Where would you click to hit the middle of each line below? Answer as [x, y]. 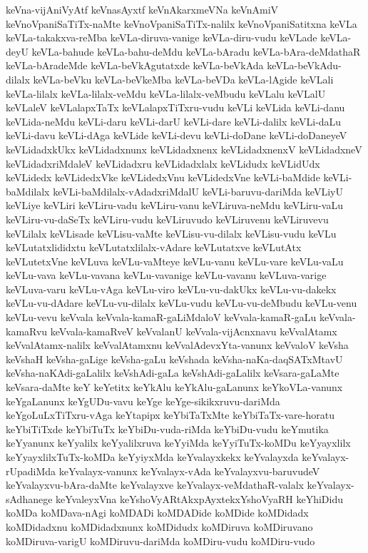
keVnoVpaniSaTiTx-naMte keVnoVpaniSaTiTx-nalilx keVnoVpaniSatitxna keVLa [182, 23]
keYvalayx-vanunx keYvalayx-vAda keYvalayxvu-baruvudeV [189, 471]
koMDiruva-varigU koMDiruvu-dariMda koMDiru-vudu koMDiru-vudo [160, 541]
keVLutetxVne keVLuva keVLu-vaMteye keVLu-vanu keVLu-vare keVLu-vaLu [175, 261]
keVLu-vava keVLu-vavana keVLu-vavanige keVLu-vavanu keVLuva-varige [166, 275]
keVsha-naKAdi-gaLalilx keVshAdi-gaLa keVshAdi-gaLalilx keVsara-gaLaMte [173, 373]
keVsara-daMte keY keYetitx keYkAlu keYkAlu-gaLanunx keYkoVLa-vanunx [174, 387]
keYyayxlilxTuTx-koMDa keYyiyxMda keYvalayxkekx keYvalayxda [152, 457]
